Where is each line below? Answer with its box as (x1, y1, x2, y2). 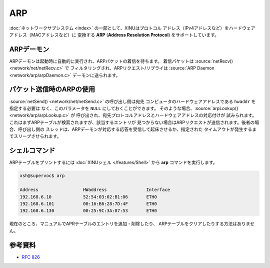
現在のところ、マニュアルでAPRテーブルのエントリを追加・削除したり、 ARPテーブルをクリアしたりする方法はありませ (9, 220, 255, 227)
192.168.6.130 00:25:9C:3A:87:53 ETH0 (19, 208, 157, 213)
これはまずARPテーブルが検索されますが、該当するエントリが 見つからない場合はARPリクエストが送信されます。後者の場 (9, 119, 259, 125)
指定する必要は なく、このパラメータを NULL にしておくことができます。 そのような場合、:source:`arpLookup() (9, 105, 238, 111)
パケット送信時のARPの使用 (9, 85, 95, 93)
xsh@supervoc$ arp (19, 173, 65, 178)
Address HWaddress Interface (19, 187, 170, 192)
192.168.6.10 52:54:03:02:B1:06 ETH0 (19, 194, 157, 199)
